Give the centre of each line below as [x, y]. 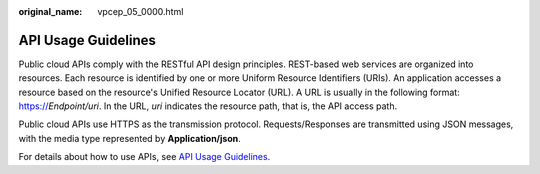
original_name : [50, 11]
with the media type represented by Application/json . [130, 138]
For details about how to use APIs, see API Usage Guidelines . [144, 157]
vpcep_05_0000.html [140, 11]
